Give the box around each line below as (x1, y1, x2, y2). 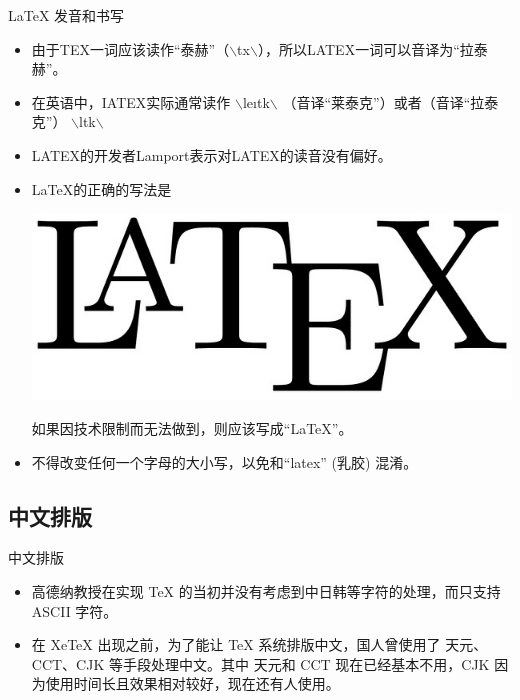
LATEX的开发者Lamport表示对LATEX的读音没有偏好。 (31, 144, 392, 165)
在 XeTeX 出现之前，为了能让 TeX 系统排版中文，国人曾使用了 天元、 (31, 634, 488, 655)
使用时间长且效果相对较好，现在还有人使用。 (45, 673, 340, 694)
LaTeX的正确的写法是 (31, 178, 172, 199)
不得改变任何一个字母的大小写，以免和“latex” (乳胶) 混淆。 (31, 451, 418, 472)
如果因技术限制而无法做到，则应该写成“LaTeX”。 (31, 418, 353, 439)
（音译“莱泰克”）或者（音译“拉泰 (282, 91, 499, 112)
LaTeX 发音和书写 (8, 5, 125, 25)
